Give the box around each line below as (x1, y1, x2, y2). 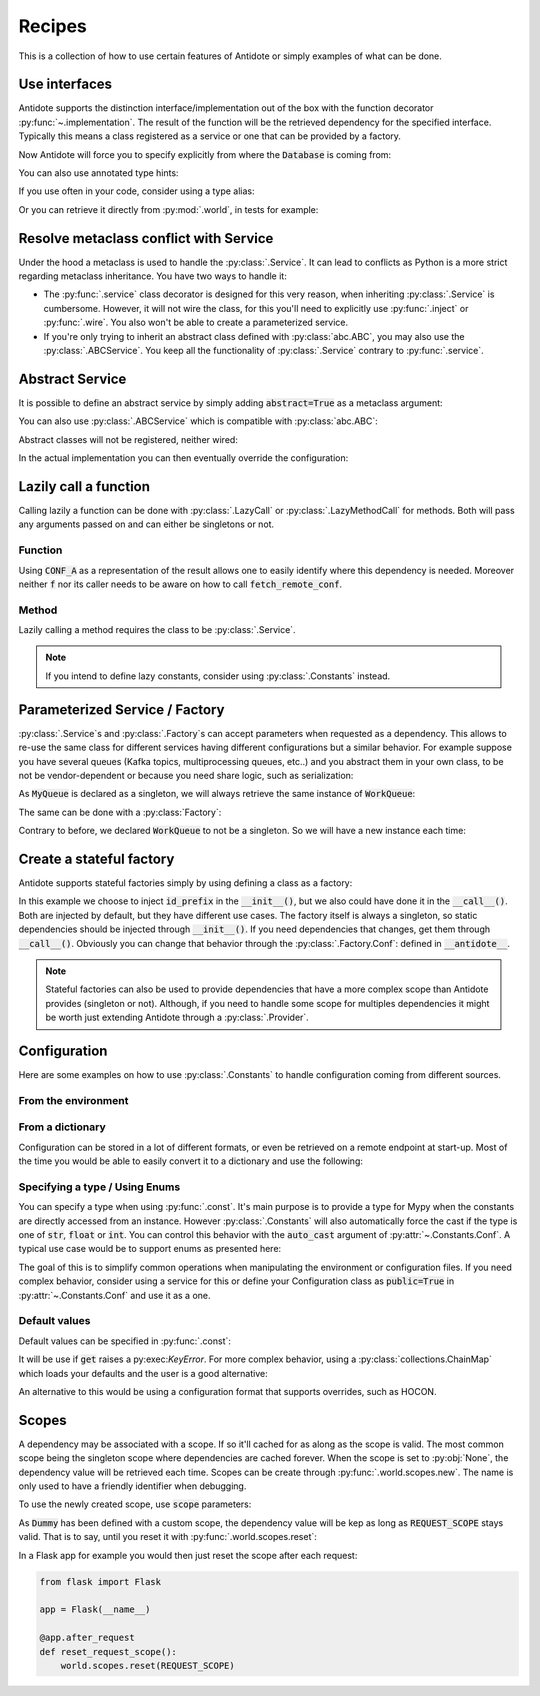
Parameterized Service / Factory (18, 701, 225, 718)
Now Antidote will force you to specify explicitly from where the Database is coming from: (18, 148, 392, 160)
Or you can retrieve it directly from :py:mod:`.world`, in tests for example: (18, 203, 319, 215)
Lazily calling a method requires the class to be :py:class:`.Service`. (18, 624, 296, 636)
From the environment (18, 1093, 129, 1107)
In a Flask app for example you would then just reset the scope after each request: (18, 1549, 358, 1561)
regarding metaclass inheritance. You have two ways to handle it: (18, 270, 287, 282)
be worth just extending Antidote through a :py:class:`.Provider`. (45, 1011, 309, 1024)
